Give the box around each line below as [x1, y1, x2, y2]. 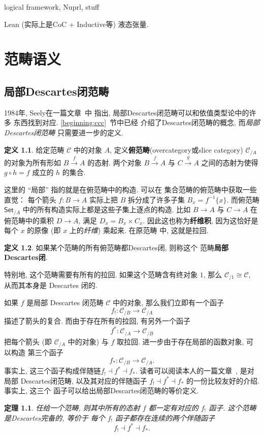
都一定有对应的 [148, 402, 198, 413]
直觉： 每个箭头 [4, 194, 56, 205]
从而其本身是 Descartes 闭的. [4, 280, 97, 290]
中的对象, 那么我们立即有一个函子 [113, 297, 224, 308]
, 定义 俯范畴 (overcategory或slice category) [110, 144, 243, 155]
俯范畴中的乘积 [4, 215, 54, 225]
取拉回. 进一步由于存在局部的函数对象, [116, 336, 244, 346]
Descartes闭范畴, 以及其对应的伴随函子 [20, 375, 147, 386]
